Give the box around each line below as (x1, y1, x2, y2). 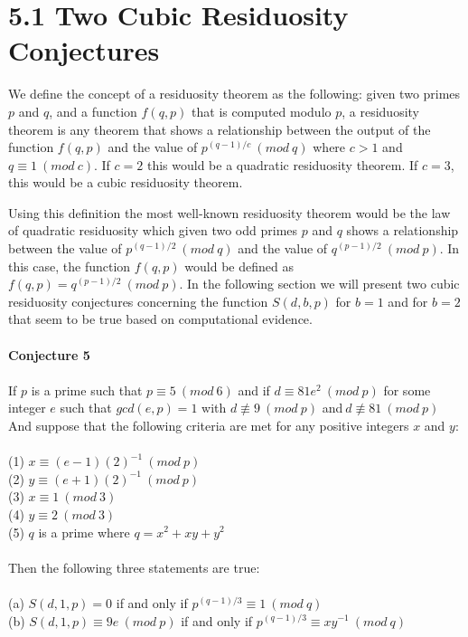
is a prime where (38, 522, 130, 541)
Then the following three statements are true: (8, 557, 260, 576)
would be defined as (184, 256, 294, 275)
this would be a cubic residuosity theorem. (8, 173, 243, 192)
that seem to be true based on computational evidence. (8, 309, 313, 328)
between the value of (8, 239, 122, 258)
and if (238, 380, 270, 399)
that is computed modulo (192, 101, 332, 120)
